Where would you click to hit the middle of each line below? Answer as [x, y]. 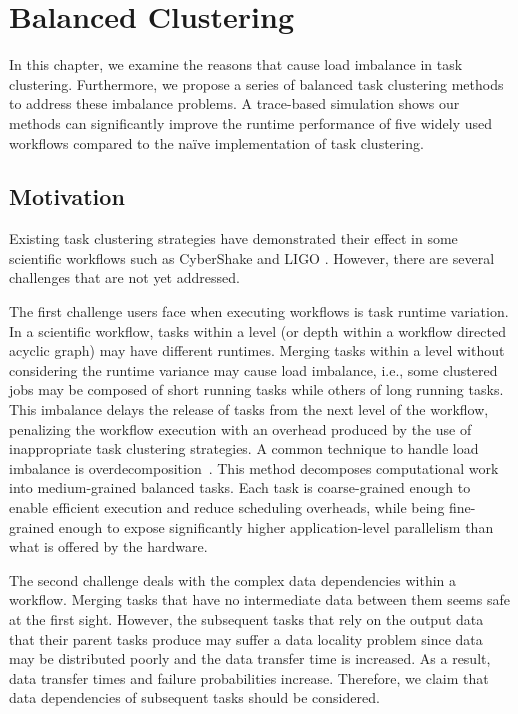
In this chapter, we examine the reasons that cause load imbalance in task [236, 64]
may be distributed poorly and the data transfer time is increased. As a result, [250, 658]
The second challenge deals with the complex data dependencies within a [233, 579]
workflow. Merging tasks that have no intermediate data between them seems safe [259, 599]
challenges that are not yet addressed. [124, 277]
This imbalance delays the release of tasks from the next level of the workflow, [249, 409]
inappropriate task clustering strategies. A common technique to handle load [244, 448]
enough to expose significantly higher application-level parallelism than [276, 526]
